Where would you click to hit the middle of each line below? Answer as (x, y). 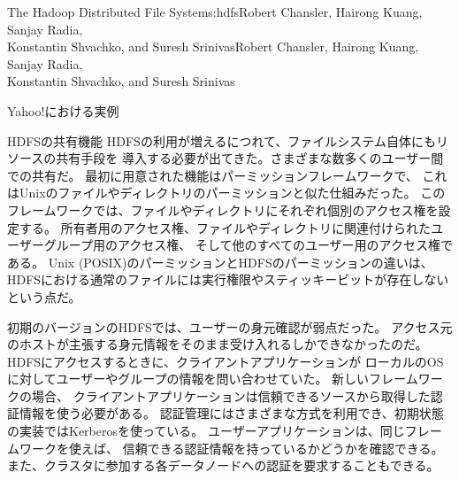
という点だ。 (44, 296)
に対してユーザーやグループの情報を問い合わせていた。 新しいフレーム (213, 379)
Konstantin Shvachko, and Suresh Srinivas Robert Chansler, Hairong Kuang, (213, 46)
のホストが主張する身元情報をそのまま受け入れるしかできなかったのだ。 (218, 344)
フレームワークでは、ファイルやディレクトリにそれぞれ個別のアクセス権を (223, 209)
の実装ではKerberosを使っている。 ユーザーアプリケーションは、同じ (206, 431)
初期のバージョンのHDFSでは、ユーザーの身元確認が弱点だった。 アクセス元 (230, 326)
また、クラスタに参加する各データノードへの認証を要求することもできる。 (223, 465)
